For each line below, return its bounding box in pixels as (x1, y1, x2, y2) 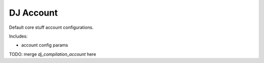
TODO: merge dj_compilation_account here (9, 51, 96, 57)
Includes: (9, 33, 28, 39)
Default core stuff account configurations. (9, 24, 94, 30)
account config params (21, 42, 68, 48)
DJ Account (9, 7, 58, 18)
